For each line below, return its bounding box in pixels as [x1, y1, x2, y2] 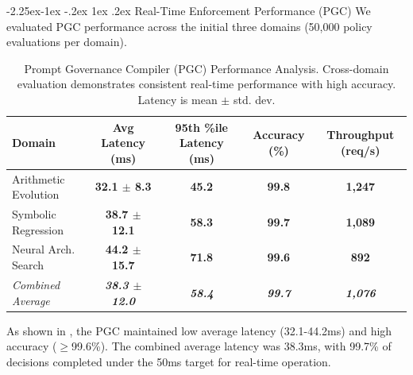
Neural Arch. [12, 241, 75, 257]
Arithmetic [12, 170, 65, 187]
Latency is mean [137, 91, 218, 107]
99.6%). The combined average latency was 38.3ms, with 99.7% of [71, 338, 392, 354]
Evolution [12, 186, 60, 203]
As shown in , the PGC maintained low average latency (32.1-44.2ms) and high [6, 322, 392, 338]
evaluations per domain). [6, 33, 127, 50]
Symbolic [12, 206, 56, 222]
